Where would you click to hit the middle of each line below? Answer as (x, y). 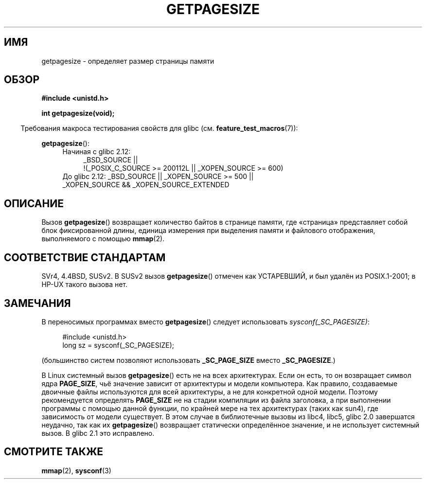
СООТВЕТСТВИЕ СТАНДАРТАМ (85, 257)
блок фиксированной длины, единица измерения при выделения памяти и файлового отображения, (208, 231)
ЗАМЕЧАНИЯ (37, 303)
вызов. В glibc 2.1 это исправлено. (98, 433)
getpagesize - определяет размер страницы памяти (128, 61)
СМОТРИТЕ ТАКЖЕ (54, 452)
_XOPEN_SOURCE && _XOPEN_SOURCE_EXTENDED (146, 185)
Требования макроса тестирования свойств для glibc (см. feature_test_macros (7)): (159, 128)
